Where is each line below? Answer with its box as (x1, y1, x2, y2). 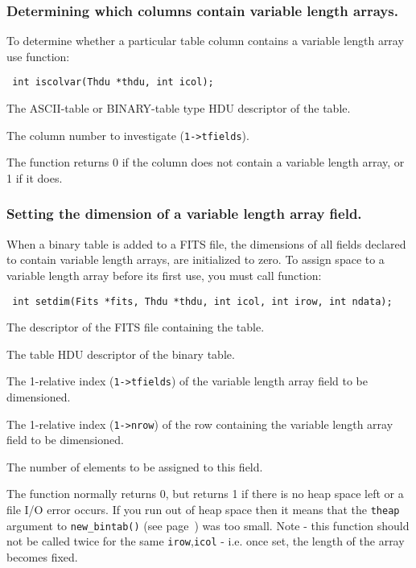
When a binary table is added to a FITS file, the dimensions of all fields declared (6, 235, 406, 252)
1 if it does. (6, 169, 63, 186)
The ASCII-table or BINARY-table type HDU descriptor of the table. (6, 100, 351, 117)
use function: (6, 47, 70, 64)
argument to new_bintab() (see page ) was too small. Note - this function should (6, 517, 410, 533)
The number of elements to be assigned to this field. (6, 458, 263, 475)
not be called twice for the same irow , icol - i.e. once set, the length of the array (6, 533, 405, 549)
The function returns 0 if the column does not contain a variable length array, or (6, 154, 405, 171)
